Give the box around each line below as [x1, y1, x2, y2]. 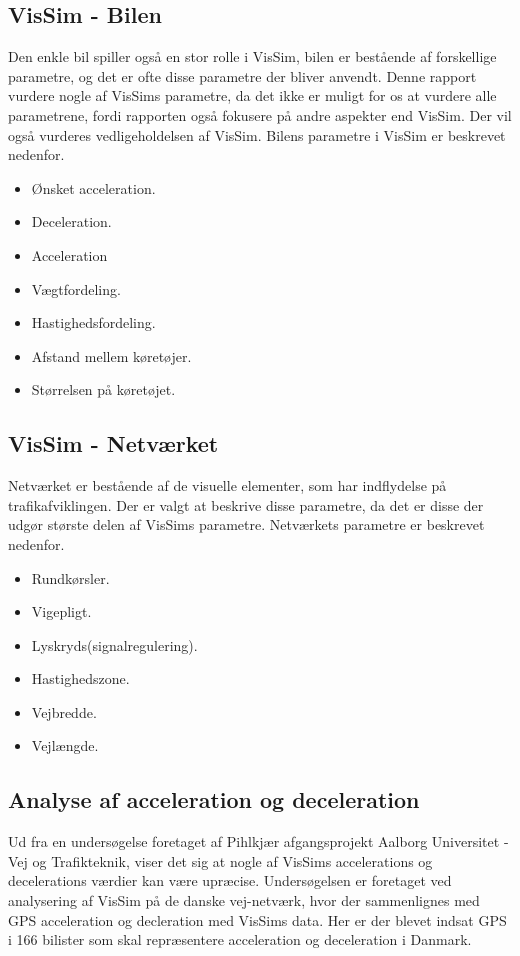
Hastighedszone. [31, 668, 130, 689]
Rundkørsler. [31, 567, 110, 588]
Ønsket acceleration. [31, 177, 156, 198]
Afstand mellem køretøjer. [31, 345, 192, 366]
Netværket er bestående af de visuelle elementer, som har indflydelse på [8, 475, 447, 496]
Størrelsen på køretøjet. [31, 379, 176, 400]
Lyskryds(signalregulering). [31, 634, 198, 655]
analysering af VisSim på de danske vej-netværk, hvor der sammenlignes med [8, 890, 480, 911]
